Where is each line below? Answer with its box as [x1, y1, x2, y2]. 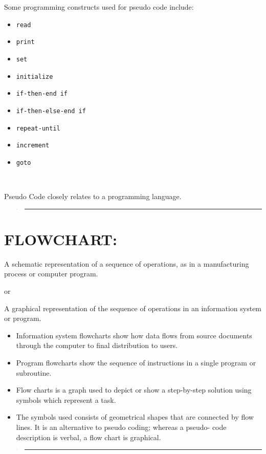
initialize [16, 73, 53, 80]
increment [16, 142, 50, 149]
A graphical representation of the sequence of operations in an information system [4, 302, 262, 313]
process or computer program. [4, 268, 98, 279]
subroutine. [16, 367, 52, 378]
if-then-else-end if [16, 107, 86, 115]
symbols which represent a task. [16, 394, 116, 405]
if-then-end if [16, 90, 68, 98]
